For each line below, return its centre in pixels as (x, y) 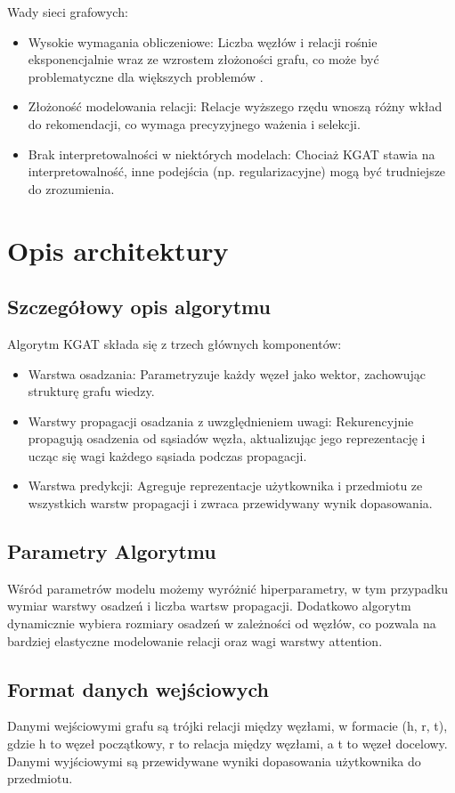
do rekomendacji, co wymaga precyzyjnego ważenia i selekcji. (194, 123)
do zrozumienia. (71, 188)
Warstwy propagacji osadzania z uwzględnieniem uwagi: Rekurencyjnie (221, 421)
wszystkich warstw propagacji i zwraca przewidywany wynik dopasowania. (230, 503)
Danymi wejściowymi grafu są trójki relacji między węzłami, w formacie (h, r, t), (227, 726)
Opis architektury (118, 250)
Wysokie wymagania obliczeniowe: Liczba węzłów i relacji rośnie (203, 41)
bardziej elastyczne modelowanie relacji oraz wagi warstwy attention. (195, 640)
